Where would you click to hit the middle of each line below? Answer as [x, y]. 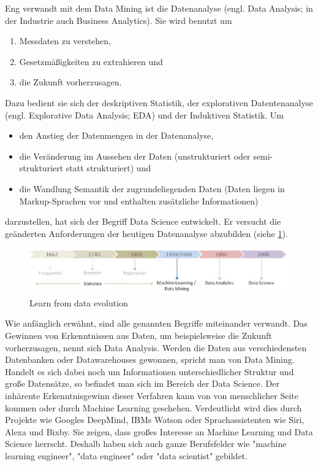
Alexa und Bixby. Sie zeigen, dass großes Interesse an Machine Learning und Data [159, 431]
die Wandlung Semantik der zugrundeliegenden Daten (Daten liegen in [152, 188]
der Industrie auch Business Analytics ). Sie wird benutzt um [119, 20]
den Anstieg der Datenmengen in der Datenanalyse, [116, 135]
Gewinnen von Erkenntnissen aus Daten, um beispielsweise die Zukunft [138, 336]
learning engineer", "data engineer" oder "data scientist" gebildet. [126, 455]
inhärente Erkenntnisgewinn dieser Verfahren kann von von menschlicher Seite [152, 395]
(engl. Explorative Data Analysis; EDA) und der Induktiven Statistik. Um [144, 115]
